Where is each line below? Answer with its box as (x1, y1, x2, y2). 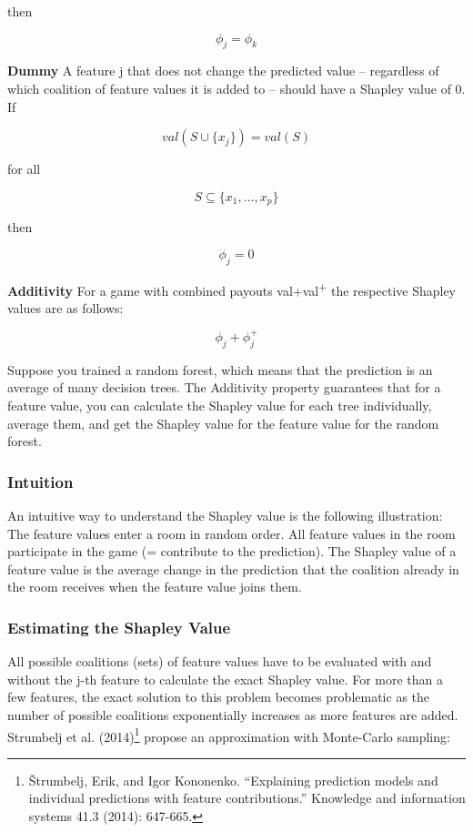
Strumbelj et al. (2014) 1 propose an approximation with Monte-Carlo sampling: (7, 724, 450, 746)
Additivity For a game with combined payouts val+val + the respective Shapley (7, 278, 457, 299)
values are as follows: (7, 298, 124, 317)
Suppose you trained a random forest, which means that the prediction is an (7, 360, 433, 379)
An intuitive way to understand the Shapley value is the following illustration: (7, 505, 443, 524)
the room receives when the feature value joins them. (7, 577, 302, 596)
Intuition (7, 470, 74, 492)
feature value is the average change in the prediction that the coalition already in (7, 559, 459, 578)
